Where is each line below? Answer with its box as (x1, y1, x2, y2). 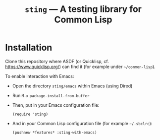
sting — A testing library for (24, 3, 142, 15)
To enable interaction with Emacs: (5, 73, 74, 79)
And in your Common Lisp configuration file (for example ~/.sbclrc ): (12, 120, 153, 126)
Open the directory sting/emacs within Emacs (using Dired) (12, 83, 133, 89)
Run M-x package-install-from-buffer (12, 92, 90, 98)
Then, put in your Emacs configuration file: (12, 102, 100, 108)
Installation (5, 42, 53, 53)
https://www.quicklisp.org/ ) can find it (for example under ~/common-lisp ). (5, 64, 156, 70)
